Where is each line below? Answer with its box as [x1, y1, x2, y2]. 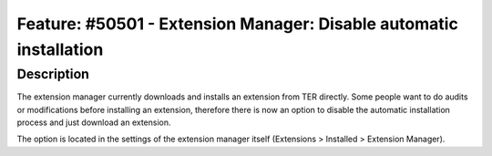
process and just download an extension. [16, 117, 172, 128]
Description [16, 66, 90, 82]
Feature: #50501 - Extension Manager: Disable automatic [16, 14, 459, 34]
